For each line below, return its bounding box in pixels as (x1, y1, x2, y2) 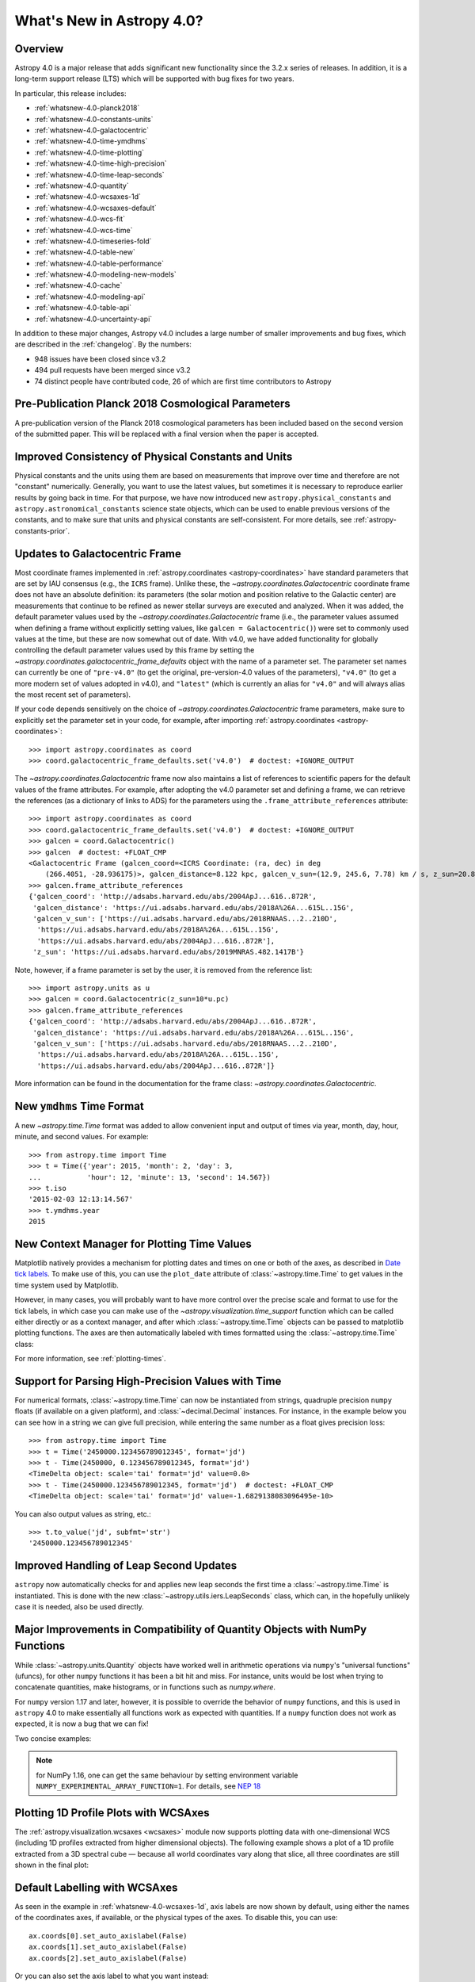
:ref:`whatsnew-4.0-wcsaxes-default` (34, 203, 158, 212)
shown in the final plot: (14, 1860, 89, 1870)
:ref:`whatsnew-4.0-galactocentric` (34, 125, 150, 135)
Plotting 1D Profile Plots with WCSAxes (14, 1806, 210, 1819)
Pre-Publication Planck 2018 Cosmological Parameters (14, 397, 291, 411)
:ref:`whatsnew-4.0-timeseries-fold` (34, 236, 152, 246)
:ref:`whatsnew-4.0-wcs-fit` (34, 214, 126, 224)
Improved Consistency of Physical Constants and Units (14, 450, 293, 463)
